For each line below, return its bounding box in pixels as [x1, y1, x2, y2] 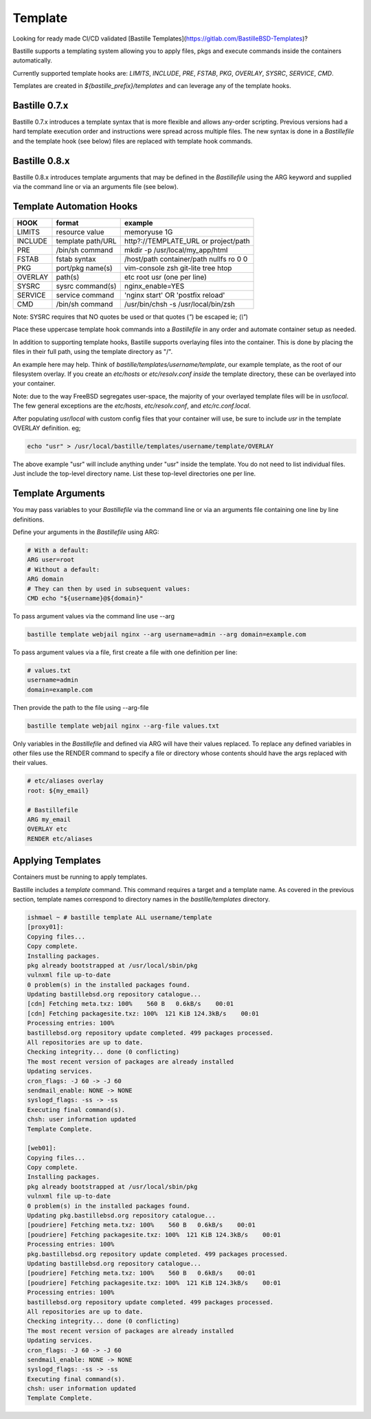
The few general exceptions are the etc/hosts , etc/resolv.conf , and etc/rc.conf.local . [12, 402, 251, 410]
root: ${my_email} [27, 787, 89, 794]
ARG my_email [27, 815, 71, 823]
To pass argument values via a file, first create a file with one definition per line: [12, 648, 238, 656]
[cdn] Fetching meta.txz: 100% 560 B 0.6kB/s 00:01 [27, 1000, 234, 1008]
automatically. [12, 56, 53, 65]
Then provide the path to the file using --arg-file [12, 703, 149, 711]
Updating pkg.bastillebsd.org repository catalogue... [27, 1211, 216, 1220]
